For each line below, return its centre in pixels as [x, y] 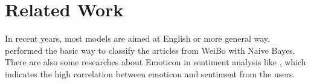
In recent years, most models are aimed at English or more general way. [137, 38]
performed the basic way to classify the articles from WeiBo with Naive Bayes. [150, 50]
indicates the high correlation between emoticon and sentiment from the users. [150, 73]
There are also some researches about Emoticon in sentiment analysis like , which [155, 62]
